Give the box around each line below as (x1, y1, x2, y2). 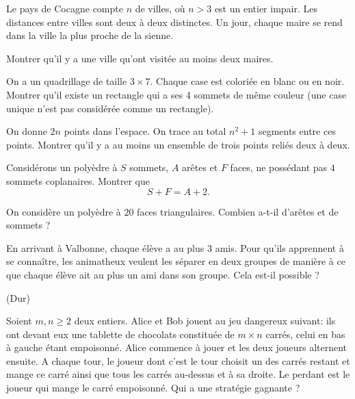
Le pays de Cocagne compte (6, 1, 123, 15)
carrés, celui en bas (265, 326, 345, 341)
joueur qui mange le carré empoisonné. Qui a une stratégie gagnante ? (6, 381, 300, 395)
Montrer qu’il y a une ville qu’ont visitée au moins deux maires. (6, 51, 274, 65)
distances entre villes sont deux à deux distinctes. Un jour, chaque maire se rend (6, 14, 343, 29)
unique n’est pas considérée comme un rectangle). (6, 101, 214, 115)
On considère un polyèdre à (6, 204, 121, 218)
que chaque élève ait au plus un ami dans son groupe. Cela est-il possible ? (6, 267, 319, 281)
